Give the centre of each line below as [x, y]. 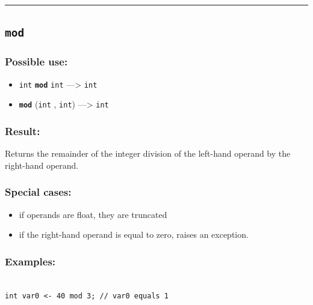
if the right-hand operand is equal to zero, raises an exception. [134, 234]
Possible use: [36, 62]
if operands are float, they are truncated [93, 214]
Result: [23, 131]
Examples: [30, 261]
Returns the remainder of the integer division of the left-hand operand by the [148, 153]
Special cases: [38, 192]
